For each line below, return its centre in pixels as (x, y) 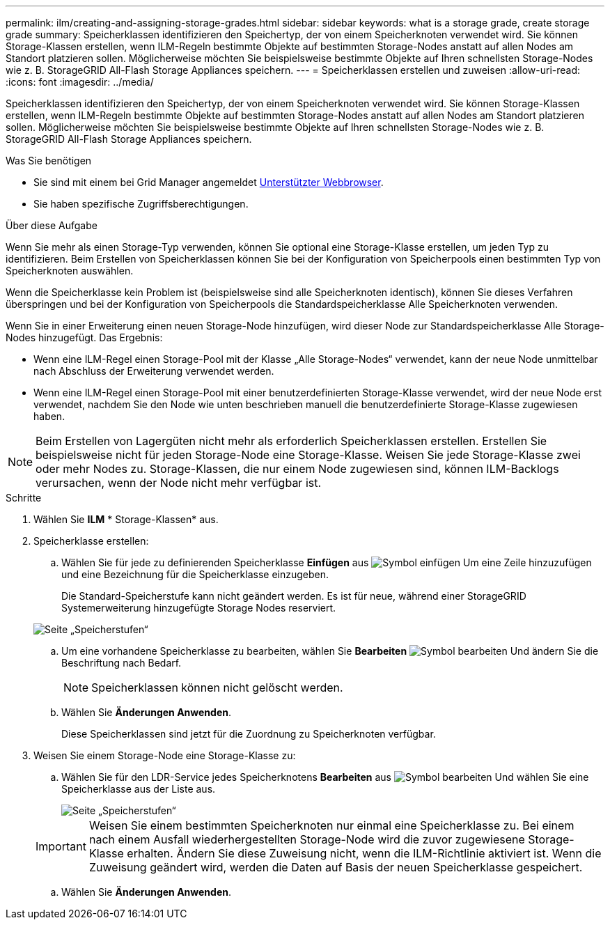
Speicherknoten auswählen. (70, 271)
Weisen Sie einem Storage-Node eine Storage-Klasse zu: (165, 755)
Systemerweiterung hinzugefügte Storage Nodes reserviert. (199, 608)
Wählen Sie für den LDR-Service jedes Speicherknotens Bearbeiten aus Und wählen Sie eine (325, 777)
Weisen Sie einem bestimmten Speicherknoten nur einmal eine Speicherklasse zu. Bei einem (331, 825)
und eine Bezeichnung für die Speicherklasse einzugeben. (195, 574)
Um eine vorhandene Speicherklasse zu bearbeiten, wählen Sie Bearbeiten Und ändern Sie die (330, 651)
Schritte (24, 498)
